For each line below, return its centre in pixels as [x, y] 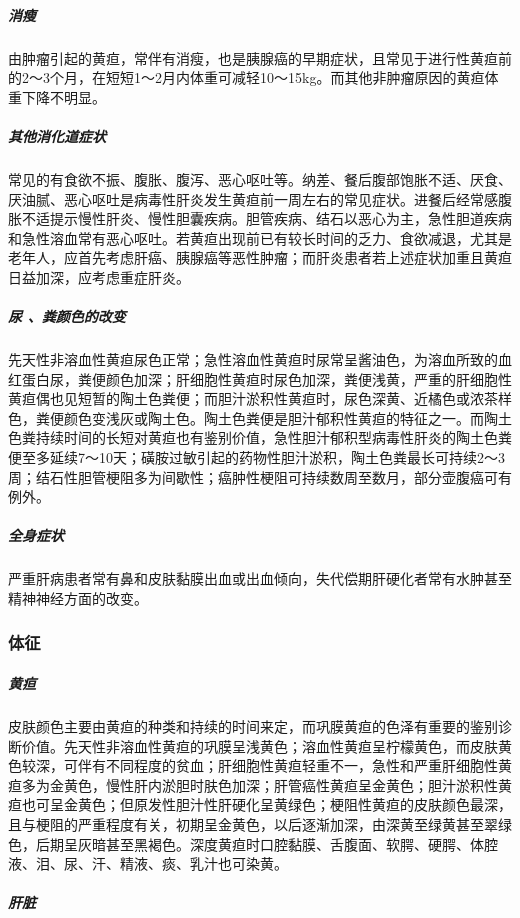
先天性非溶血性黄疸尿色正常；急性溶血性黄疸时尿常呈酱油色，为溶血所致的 [253, 359]
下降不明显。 [63, 96]
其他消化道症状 [57, 135]
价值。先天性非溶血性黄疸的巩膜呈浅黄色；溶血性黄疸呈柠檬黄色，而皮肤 [259, 745]
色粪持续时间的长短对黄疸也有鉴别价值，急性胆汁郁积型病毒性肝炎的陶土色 [253, 437]
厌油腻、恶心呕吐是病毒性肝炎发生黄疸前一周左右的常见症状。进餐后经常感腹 [260, 198]
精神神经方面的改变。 [78, 597]
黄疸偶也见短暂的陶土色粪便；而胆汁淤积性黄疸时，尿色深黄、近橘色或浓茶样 [260, 398]
